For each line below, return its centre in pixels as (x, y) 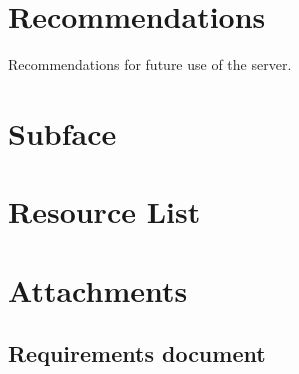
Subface (62, 132)
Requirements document (137, 353)
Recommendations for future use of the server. (150, 64)
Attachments (98, 289)
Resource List (104, 211)
